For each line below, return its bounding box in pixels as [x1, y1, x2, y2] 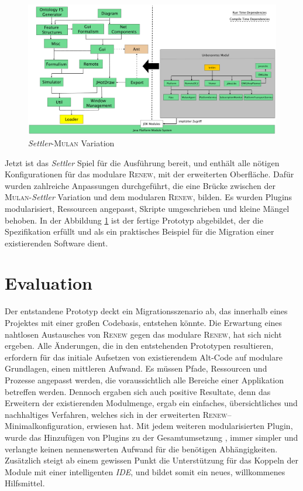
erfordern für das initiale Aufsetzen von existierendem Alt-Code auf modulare [5, 351, 283, 363]
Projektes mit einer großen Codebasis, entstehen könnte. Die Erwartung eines [5, 317, 283, 328]
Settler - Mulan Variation [28, 136, 115, 149]
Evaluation [5, 271, 92, 295]
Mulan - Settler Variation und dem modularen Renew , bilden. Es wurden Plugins [5, 191, 292, 203]
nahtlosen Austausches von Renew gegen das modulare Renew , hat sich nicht [5, 328, 282, 340]
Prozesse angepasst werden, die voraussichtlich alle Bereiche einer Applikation [5, 373, 284, 386]
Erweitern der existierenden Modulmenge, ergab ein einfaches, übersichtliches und [5, 397, 298, 409]
